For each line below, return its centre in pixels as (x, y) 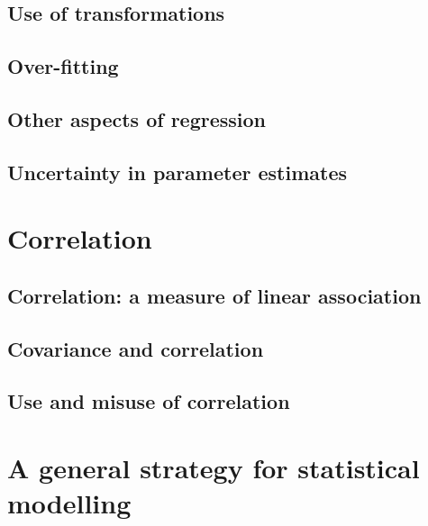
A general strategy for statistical (214, 468)
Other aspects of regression (137, 118)
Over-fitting (63, 66)
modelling (69, 503)
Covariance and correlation (136, 348)
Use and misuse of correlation (149, 401)
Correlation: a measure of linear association (214, 295)
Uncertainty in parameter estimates (178, 172)
